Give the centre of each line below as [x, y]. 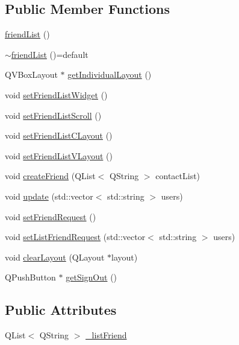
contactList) [178, 176]
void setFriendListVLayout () [59, 155]
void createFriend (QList [50, 176]
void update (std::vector [49, 196]
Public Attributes [61, 310]
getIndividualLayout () [110, 74]
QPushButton [30, 277]
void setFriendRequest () [51, 216]
